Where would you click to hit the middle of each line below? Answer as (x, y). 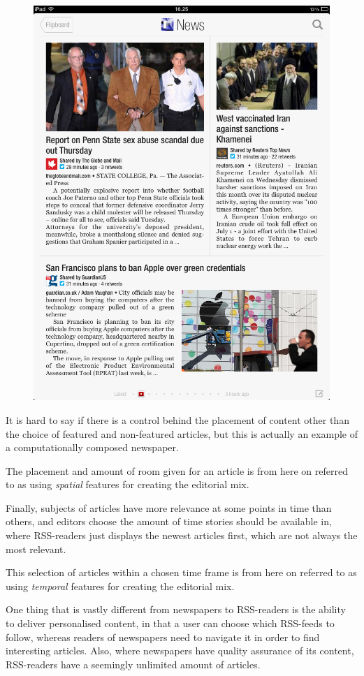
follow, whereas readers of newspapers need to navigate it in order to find (163, 637)
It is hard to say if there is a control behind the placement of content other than (177, 419)
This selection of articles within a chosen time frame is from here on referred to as (181, 572)
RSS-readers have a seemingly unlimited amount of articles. (133, 664)
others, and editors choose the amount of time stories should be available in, (169, 521)
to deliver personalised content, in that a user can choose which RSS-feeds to (170, 623)
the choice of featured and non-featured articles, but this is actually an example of (182, 433)
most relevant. (36, 549)
